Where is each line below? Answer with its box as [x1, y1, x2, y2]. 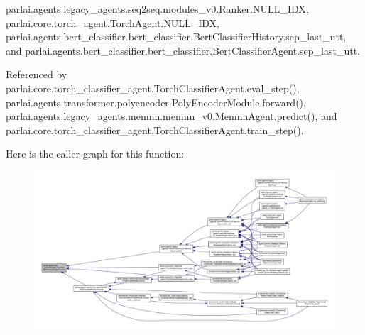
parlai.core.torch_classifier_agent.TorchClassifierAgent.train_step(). [6, 122, 304, 137]
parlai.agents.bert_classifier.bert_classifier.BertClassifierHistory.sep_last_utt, [6, 29, 347, 44]
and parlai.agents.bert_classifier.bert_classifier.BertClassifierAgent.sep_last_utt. [6, 43, 360, 57]
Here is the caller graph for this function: [6, 146, 185, 161]
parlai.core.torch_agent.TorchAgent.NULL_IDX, [6, 15, 219, 30]
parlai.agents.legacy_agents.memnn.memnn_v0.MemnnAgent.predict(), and [6, 109, 337, 123]
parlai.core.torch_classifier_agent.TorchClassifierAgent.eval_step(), [6, 80, 300, 95]
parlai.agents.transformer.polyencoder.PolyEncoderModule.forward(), [6, 94, 306, 109]
